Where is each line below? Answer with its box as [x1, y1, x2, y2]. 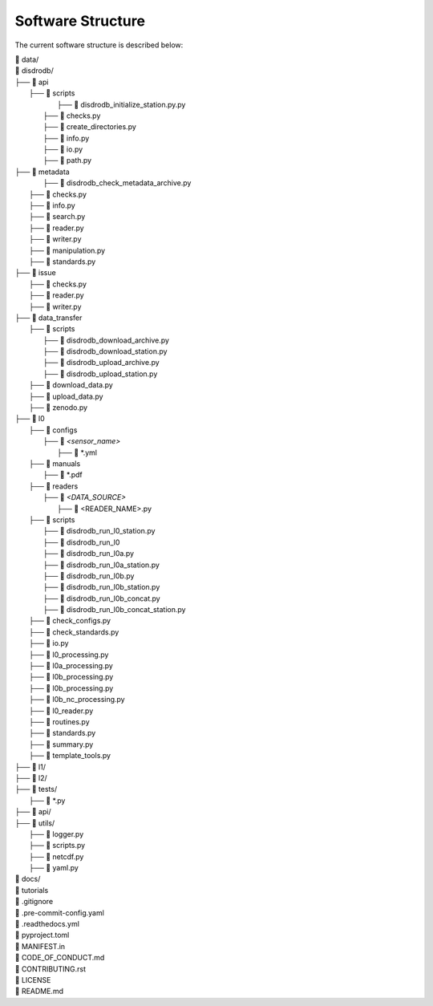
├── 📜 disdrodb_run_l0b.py [42, 570, 135, 581]
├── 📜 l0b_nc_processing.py [29, 695, 125, 704]
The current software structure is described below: [14, 40, 184, 50]
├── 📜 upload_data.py [29, 391, 103, 401]
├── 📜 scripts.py [29, 841, 86, 850]
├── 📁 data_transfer [14, 313, 83, 322]
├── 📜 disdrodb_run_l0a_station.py [42, 560, 160, 570]
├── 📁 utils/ [14, 818, 55, 828]
